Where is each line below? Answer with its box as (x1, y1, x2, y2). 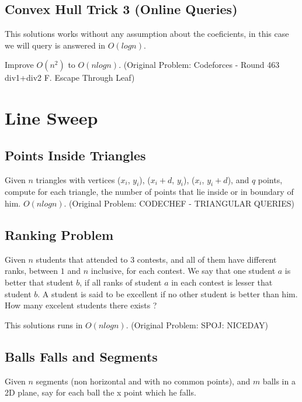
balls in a (262, 374, 296, 387)
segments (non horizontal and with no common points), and (36, 374, 251, 387)
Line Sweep (5, 106, 98, 130)
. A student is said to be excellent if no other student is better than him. (37, 287, 298, 300)
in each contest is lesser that (171, 276, 273, 288)
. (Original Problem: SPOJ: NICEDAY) (126, 318, 269, 331)
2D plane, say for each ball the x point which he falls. (5, 386, 196, 398)
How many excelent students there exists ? (5, 299, 157, 311)
